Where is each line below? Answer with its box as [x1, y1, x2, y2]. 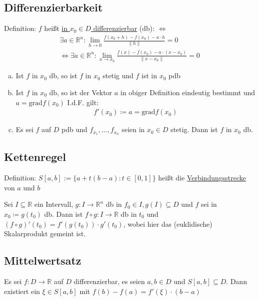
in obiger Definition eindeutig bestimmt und [120, 87, 256, 97]
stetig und [102, 70, 134, 81]
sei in [201, 199, 217, 209]
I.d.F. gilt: [67, 97, 99, 107]
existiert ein [4, 286, 40, 296]
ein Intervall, [34, 199, 73, 209]
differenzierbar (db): [93, 23, 155, 33]
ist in [141, 70, 157, 81]
